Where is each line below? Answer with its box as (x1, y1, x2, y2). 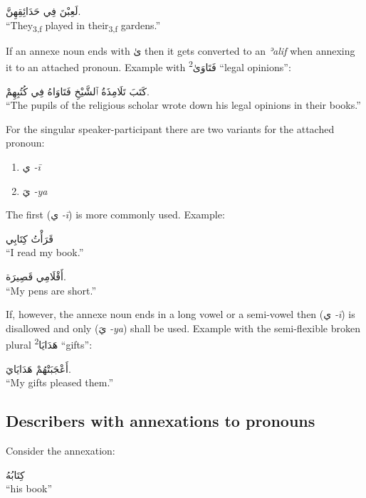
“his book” (6, 481, 53, 496)
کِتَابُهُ (6, 467, 25, 482)
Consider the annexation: (6, 443, 115, 457)
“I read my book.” (6, 245, 84, 260)
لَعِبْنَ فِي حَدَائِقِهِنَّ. (6, 4, 81, 18)
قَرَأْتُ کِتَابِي (6, 231, 53, 245)
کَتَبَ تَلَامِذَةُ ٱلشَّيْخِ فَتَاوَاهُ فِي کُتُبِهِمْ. (6, 83, 150, 98)
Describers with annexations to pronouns (6, 410, 315, 432)
